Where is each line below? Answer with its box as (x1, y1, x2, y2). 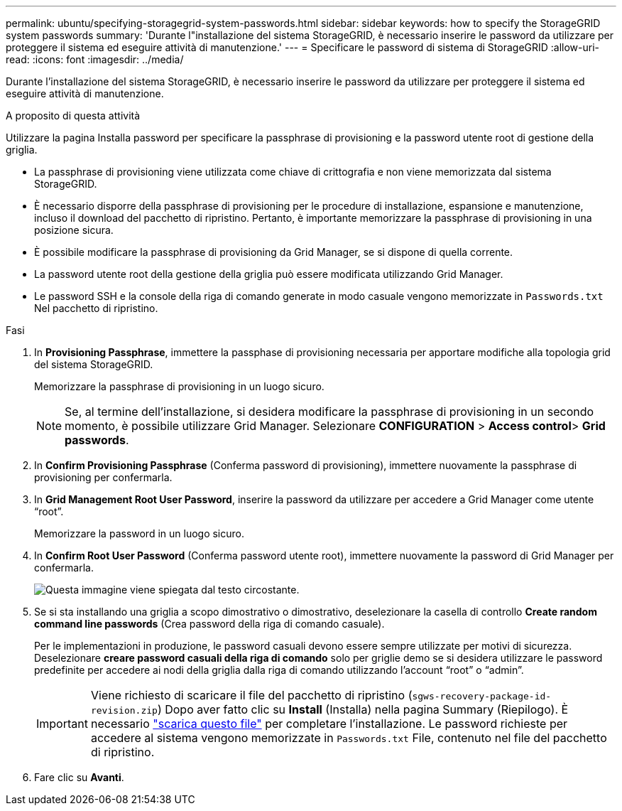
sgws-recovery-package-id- (412, 691, 552, 702)
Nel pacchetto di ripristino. (34, 302, 158, 314)
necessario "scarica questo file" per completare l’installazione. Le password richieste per (90, 716, 568, 731)
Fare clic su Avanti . (34, 771, 124, 783)
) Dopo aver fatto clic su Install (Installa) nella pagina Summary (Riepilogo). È (157, 702, 569, 716)
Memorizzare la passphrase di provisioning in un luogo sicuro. (34, 380, 324, 392)
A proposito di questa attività (6, 109, 141, 122)
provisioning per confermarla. (34, 471, 173, 483)
